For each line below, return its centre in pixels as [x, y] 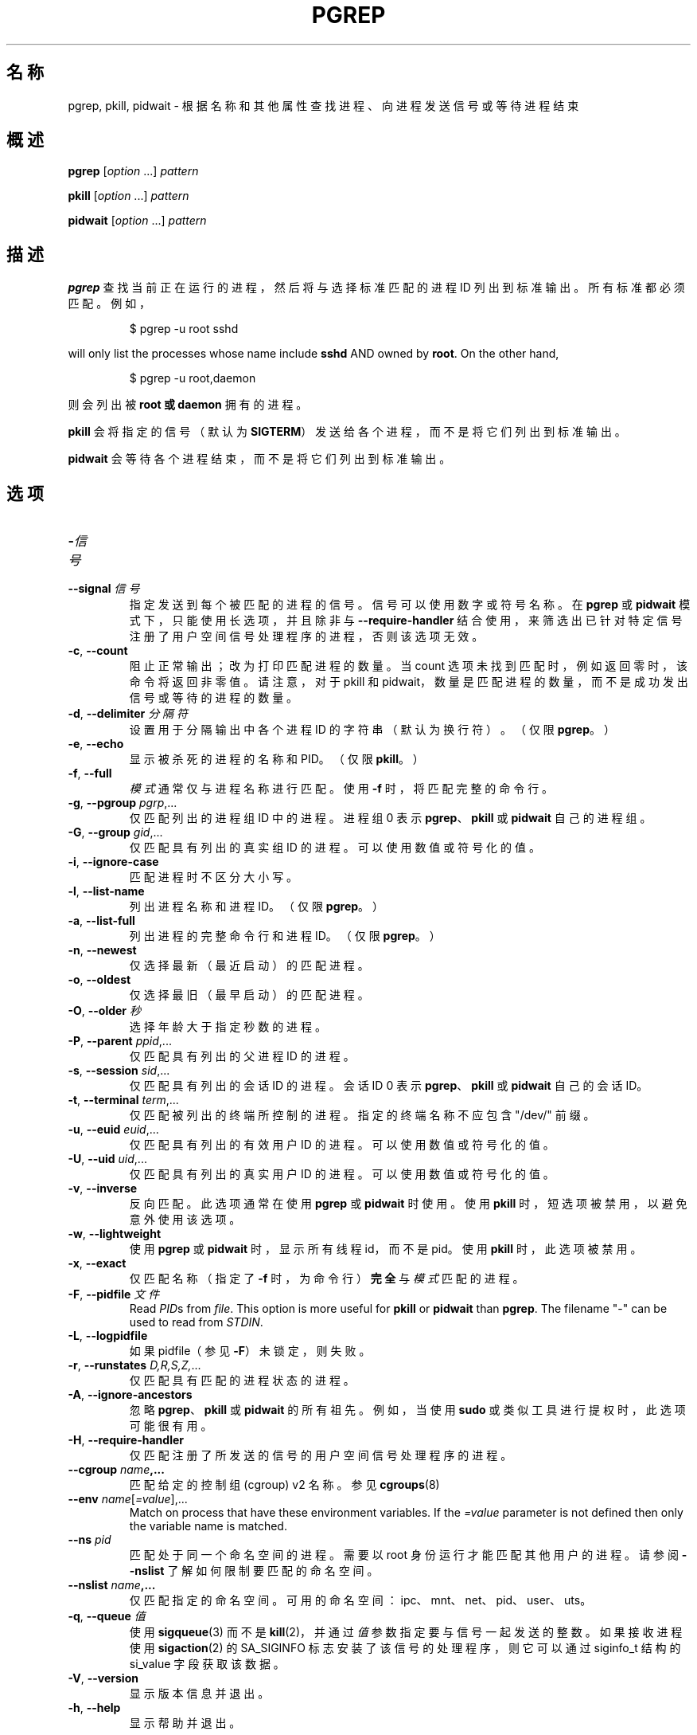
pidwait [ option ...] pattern [137, 221]
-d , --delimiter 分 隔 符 [128, 714]
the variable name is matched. [208, 1526]
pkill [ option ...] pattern [128, 196]
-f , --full [90, 774]
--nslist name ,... [112, 1585]
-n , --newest [102, 950]
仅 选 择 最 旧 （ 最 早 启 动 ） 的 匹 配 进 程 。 [249, 995]
